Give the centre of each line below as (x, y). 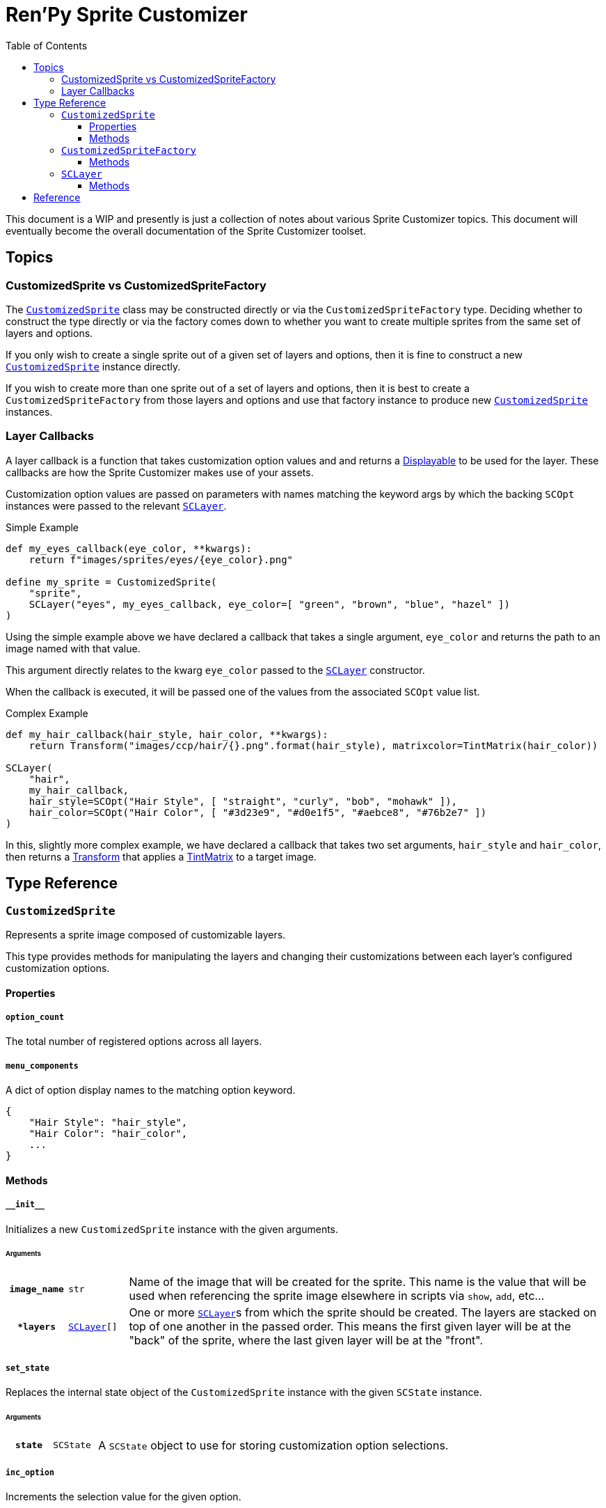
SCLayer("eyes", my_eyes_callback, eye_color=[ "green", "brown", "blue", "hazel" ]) (269, 604)
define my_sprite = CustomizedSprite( (111, 582)
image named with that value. (73, 648)
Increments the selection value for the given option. (123, 1497)
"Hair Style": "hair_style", (108, 1123)
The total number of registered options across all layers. (134, 1042)
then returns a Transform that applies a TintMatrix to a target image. (161, 856)
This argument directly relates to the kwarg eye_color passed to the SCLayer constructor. (215, 670)
